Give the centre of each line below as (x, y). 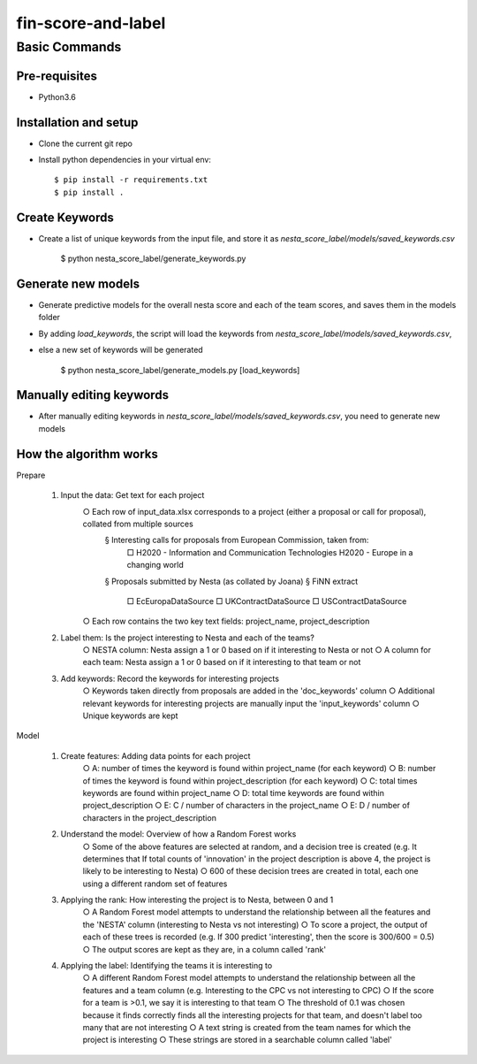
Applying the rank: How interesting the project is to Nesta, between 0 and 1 (197, 900)
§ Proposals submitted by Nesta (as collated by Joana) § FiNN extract (231, 581)
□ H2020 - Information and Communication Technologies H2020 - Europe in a (270, 552)
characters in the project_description (149, 817)
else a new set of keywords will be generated (121, 350)
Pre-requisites (57, 76)
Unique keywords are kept (130, 716)
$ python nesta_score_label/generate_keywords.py (153, 259)
